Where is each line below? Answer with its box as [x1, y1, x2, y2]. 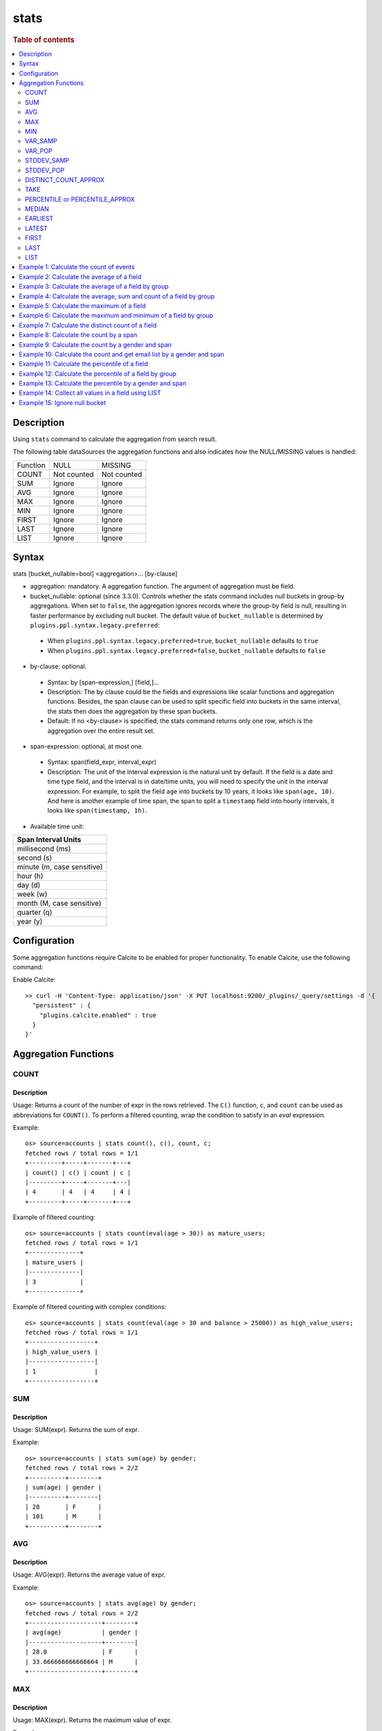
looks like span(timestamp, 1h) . [47, 807, 147, 815]
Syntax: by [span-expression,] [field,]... [47, 678, 159, 686]
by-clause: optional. [30, 662, 87, 671]
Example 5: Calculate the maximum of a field [19, 301, 146, 310]
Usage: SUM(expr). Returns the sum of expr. [12, 1426, 140, 1433]
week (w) [17, 890, 48, 899]
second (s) [17, 853, 53, 863]
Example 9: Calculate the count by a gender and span [19, 340, 172, 349]
